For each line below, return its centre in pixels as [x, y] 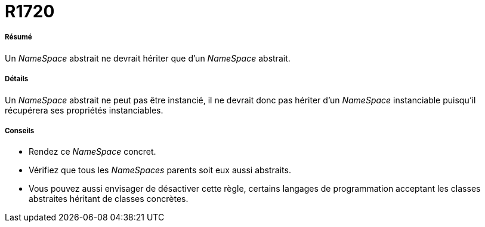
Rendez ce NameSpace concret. [92, 152]
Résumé [18, 37]
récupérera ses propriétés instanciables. [84, 110]
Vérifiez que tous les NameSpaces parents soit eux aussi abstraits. [160, 170]
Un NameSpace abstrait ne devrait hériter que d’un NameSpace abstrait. [148, 58]
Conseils [20, 131]
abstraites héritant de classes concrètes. [109, 199]
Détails [17, 79]
